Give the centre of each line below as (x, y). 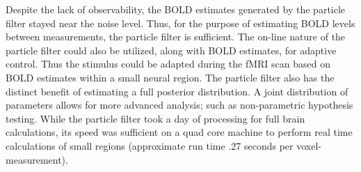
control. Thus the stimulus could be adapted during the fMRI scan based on (168, 64)
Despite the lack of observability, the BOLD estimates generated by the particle (176, 9)
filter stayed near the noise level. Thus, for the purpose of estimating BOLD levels (180, 23)
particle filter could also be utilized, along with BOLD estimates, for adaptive (171, 50)
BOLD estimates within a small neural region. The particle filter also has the (170, 77)
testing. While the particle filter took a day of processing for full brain (155, 118)
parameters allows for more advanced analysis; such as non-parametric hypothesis (179, 105)
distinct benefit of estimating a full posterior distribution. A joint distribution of (177, 91)
